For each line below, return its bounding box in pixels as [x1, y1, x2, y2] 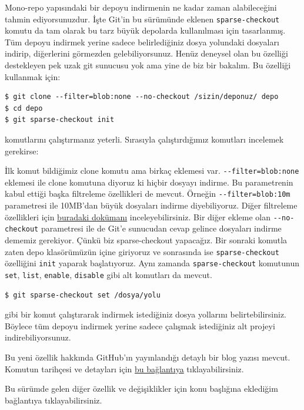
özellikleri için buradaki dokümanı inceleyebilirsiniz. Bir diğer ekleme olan [5, 210, 271, 223]
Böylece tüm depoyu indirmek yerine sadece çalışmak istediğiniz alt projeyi [5, 319, 275, 332]
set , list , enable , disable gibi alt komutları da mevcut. [5, 268, 212, 280]
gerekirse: [5, 144, 39, 157]
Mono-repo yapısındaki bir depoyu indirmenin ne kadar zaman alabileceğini [5, 1, 277, 13]
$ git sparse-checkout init [5, 115, 115, 124]
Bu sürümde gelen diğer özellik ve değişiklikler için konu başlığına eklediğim [5, 382, 278, 395]
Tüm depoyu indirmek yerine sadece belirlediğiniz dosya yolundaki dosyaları [5, 35, 279, 48]
